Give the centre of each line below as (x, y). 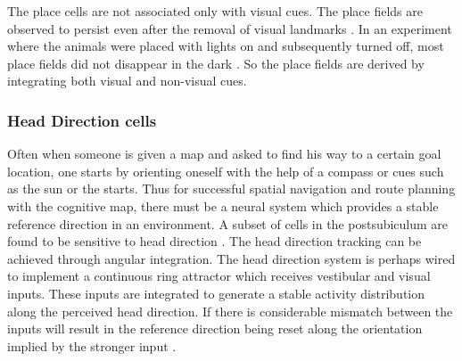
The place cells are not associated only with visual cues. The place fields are (215, 11)
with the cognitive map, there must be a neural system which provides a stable (223, 205)
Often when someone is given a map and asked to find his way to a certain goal (224, 154)
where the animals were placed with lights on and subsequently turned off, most (226, 46)
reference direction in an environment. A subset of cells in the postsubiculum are (228, 223)
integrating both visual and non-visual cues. (127, 81)
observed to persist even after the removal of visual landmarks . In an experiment (230, 28)
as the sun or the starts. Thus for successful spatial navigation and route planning (231, 189)
